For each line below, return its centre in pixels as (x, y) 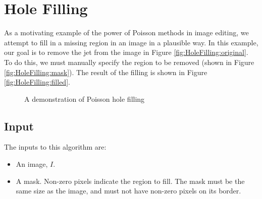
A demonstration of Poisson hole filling (85, 98)
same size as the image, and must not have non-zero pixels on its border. (128, 191)
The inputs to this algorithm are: (55, 147)
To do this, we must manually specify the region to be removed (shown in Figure (129, 62)
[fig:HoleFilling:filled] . (37, 82)
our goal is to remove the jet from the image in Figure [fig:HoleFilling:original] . (126, 52)
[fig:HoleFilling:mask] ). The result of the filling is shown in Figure (106, 72)
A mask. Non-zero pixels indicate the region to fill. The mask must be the (130, 181)
